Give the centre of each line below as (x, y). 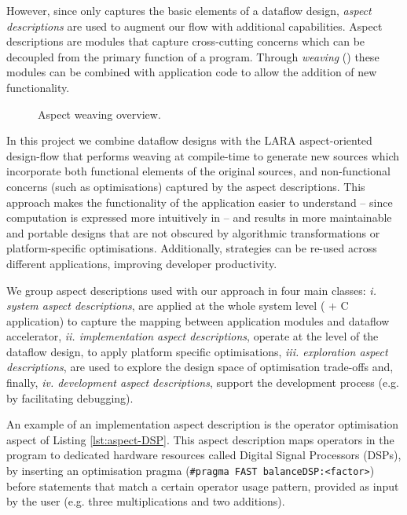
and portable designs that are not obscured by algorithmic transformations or (193, 232)
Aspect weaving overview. (99, 114)
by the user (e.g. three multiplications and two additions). (146, 501)
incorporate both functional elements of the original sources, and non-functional (198, 171)
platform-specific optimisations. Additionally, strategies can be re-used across (192, 248)
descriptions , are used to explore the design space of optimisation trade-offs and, (200, 367)
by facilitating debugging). (70, 397)
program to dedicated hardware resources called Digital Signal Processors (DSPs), (204, 455)
